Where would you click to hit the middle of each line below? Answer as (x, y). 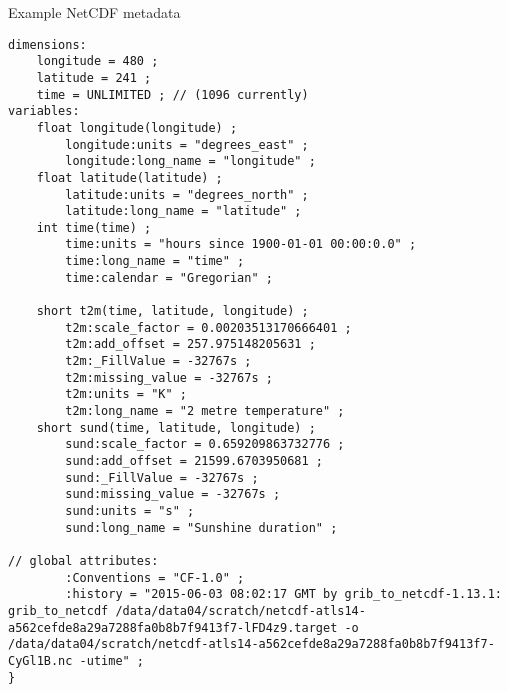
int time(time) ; (94, 227)
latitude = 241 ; (94, 77)
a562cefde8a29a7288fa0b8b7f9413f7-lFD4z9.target (173, 627)
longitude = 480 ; (97, 61)
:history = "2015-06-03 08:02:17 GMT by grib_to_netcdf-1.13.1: (283, 594)
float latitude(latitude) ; (129, 177)
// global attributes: (83, 560)
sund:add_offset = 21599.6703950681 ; (194, 461)
